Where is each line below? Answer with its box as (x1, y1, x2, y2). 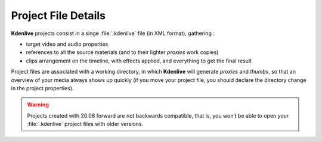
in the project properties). (11, 84, 74, 91)
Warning (27, 101, 49, 108)
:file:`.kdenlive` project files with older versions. (27, 121, 143, 128)
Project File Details (11, 9, 106, 22)
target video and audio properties (26, 40, 109, 48)
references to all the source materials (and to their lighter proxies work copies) (26, 49, 219, 56)
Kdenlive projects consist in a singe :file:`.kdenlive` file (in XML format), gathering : (11, 30, 215, 37)
